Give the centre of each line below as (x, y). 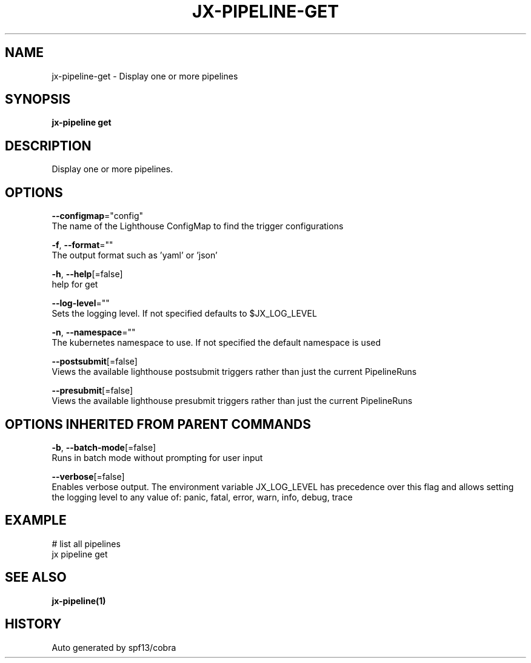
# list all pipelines (86, 544)
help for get (75, 284)
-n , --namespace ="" (94, 332)
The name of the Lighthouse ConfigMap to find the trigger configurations (198, 226)
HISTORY (33, 624)
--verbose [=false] (88, 476)
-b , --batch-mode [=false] (104, 447)
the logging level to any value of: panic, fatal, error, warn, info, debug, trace (202, 497)
